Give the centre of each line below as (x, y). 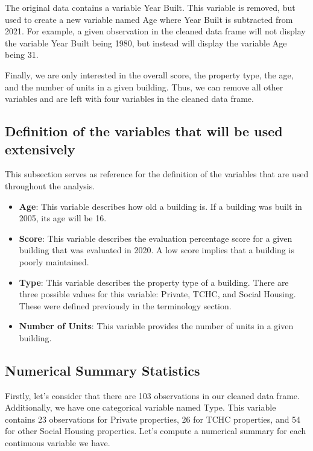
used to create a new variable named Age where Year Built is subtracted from (149, 19)
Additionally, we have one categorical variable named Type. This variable (141, 407)
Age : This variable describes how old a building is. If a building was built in (160, 206)
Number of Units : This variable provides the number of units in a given (156, 326)
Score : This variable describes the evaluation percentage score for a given (156, 238)
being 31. (22, 55)
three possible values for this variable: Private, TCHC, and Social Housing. (157, 294)
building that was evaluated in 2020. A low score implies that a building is (156, 250)
